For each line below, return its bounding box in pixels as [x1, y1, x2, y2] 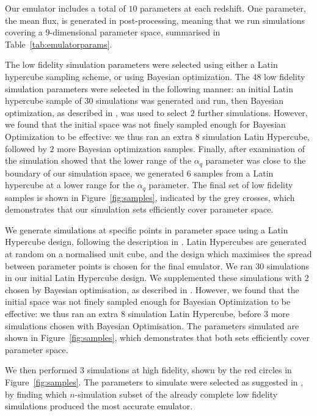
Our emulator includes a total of [5, 2, 126, 14]
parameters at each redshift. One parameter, [140, 2, 306, 14]
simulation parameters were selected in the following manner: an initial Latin [5, 82, 293, 95]
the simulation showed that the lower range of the [5, 154, 192, 167]
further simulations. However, [197, 106, 308, 119]
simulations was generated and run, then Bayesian [96, 94, 284, 107]
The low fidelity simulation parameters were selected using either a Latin [5, 58, 278, 71]
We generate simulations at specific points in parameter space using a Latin [5, 223, 288, 236]
